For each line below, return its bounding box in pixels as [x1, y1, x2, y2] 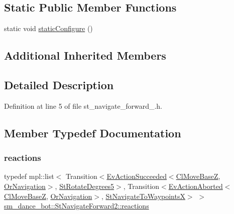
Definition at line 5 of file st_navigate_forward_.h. [4, 100, 162, 111]
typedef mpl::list [4, 171, 54, 181]
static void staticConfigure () [4, 23, 93, 34]
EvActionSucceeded [106, 171, 167, 181]
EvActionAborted [168, 180, 223, 191]
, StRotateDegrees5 [55, 180, 114, 191]
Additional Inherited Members [4, 48, 166, 63]
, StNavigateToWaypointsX [101, 190, 185, 201]
